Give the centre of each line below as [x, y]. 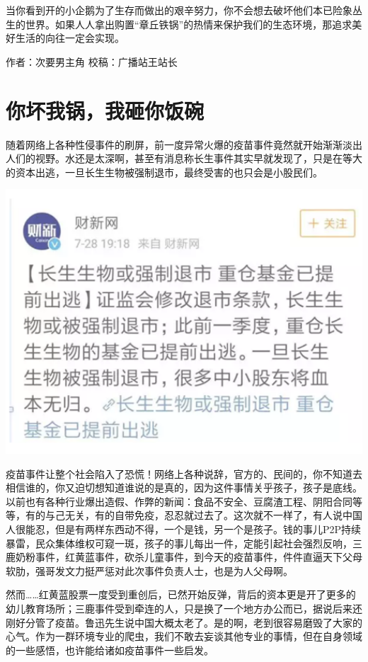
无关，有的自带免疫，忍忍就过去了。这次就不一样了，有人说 [203, 515]
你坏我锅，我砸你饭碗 [105, 110]
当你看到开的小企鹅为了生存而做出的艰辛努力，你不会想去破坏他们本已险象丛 [184, 10]
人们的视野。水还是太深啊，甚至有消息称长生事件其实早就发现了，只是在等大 [184, 158]
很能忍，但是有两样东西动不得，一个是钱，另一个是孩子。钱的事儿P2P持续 [188, 529]
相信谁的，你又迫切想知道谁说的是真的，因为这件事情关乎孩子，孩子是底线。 [184, 487]
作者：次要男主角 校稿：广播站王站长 [92, 61]
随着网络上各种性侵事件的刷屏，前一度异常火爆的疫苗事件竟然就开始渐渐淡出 [184, 144]
